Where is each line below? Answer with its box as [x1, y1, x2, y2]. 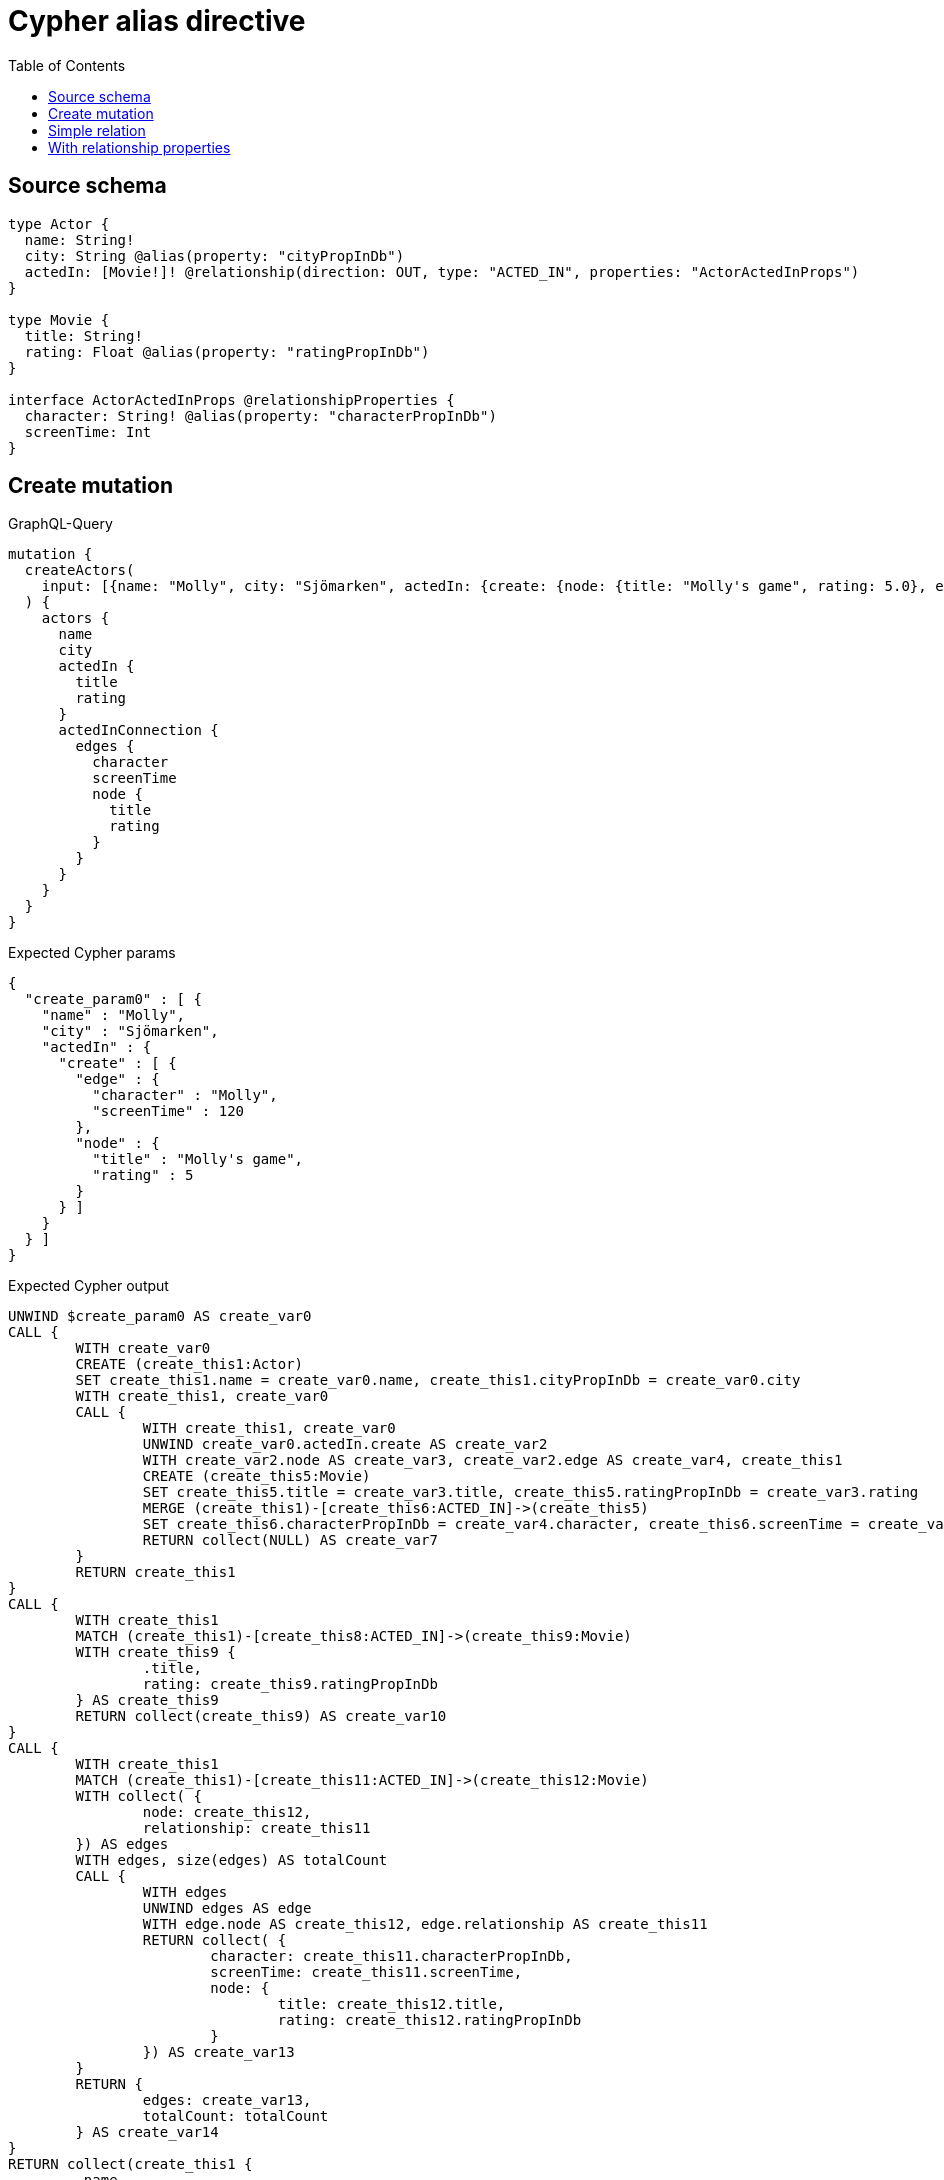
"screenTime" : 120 [92, 1103, 245, 1120]
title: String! [24, 327, 143, 344]
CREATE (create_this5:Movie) [142, 1468, 371, 1485]
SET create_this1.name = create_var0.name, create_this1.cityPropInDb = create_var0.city [75, 1372, 801, 1389]
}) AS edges [75, 1836, 169, 1853]
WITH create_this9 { [75, 1644, 236, 1661]
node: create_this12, [142, 1804, 312, 1821]
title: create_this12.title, [277, 1996, 506, 2013]
